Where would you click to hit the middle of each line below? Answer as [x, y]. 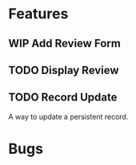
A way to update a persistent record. [68, 116]
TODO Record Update [63, 98]
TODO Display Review [64, 70]
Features [38, 14]
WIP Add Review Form [65, 43]
